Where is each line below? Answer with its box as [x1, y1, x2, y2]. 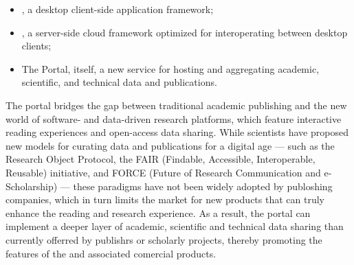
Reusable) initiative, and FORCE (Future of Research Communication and [5, 165, 321, 179]
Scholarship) [5, 178, 58, 193]
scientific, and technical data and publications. [21, 75, 217, 89]
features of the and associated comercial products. [5, 246, 217, 260]
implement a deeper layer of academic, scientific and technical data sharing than [5, 219, 344, 233]
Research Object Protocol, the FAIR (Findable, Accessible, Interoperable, [5, 152, 316, 166]
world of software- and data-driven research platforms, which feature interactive [5, 111, 342, 126]
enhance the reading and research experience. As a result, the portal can [5, 205, 311, 220]
